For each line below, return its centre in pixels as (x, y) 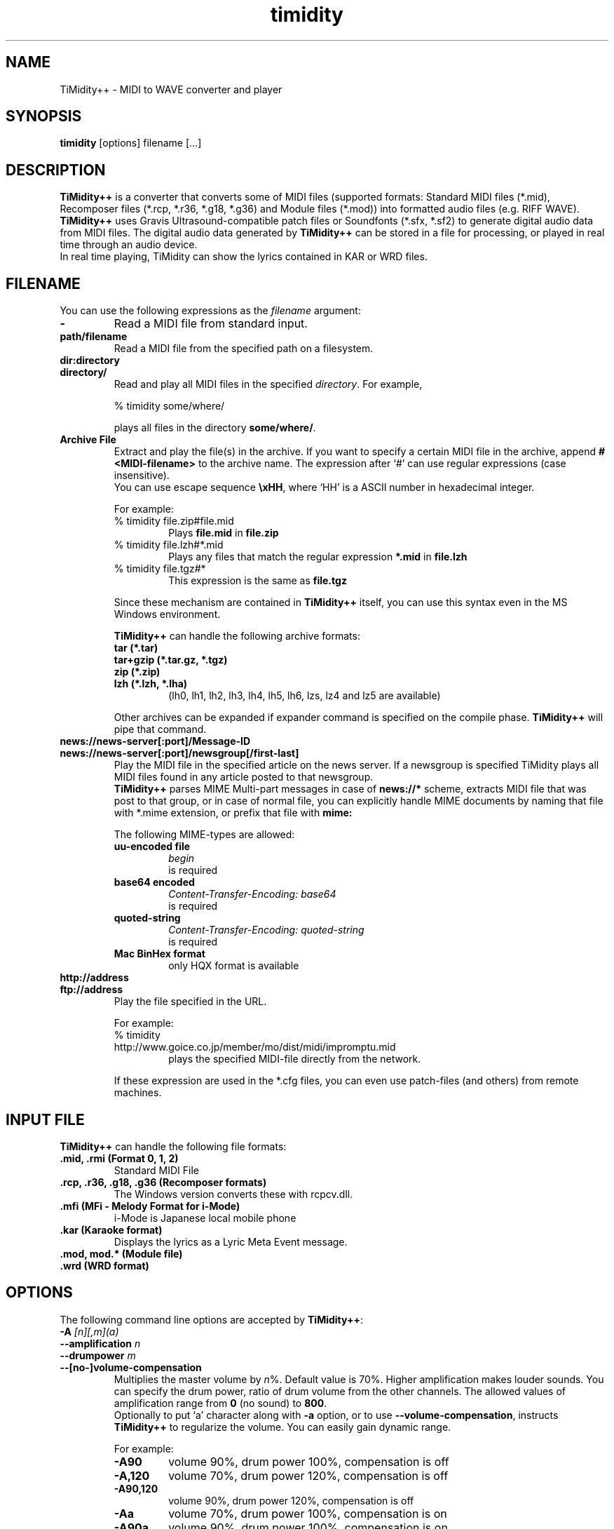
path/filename (94, 337)
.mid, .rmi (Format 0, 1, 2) (119, 1158)
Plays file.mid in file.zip (224, 533)
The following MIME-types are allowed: (204, 835)
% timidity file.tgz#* (160, 569)
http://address (94, 978)
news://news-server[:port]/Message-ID (155, 741)
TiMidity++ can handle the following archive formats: (237, 636)
